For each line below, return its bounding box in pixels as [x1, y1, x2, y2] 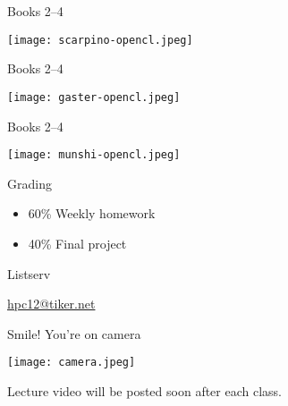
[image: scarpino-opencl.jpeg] [7, 33, 193, 47]
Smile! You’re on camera [7, 324, 141, 343]
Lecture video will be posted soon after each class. [7, 381, 282, 400]
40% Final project [28, 233, 127, 252]
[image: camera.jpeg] [7, 356, 136, 369]
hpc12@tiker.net [7, 294, 96, 313]
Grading [7, 173, 52, 192]
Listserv [7, 264, 51, 283]
